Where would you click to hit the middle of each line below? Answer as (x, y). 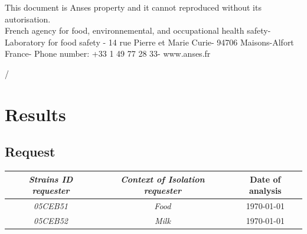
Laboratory (25, 42)
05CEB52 (51, 220)
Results (35, 114)
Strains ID (51, 179)
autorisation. (28, 19)
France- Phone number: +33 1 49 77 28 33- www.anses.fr (108, 53)
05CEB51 (51, 206)
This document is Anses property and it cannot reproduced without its (133, 7)
